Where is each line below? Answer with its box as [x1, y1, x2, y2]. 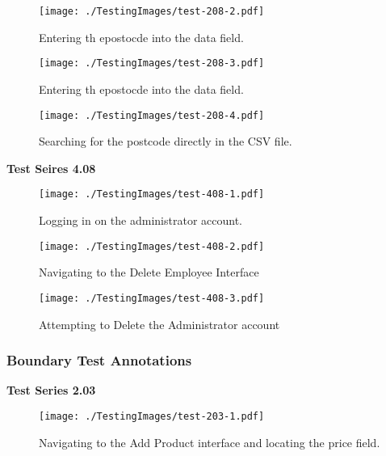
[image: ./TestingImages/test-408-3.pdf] [39, 292, 265, 304]
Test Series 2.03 [6, 382, 96, 399]
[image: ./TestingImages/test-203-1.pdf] [39, 410, 265, 422]
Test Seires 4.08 [6, 159, 96, 176]
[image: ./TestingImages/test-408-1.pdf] [39, 188, 265, 201]
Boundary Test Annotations [6, 350, 192, 370]
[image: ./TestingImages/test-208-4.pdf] [39, 109, 265, 121]
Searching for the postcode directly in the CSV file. [39, 133, 292, 150]
